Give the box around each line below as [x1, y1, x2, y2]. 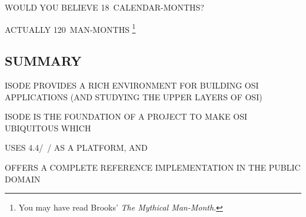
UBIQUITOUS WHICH [5, 121, 91, 134]
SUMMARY [5, 52, 82, 70]
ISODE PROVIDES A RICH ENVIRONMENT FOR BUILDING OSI [5, 79, 259, 91]
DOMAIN [5, 172, 41, 185]
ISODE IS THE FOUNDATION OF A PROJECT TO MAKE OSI [5, 110, 248, 123]
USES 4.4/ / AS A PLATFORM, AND [5, 141, 148, 154]
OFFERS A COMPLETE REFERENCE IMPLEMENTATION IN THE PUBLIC [5, 161, 301, 174]
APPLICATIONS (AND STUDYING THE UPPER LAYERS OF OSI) [5, 90, 262, 103]
